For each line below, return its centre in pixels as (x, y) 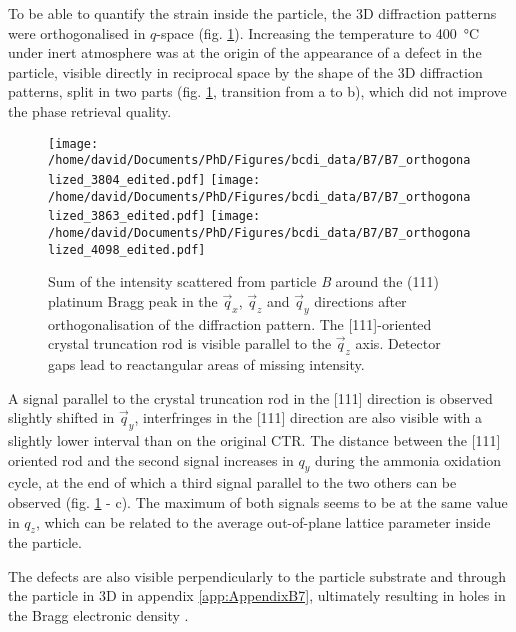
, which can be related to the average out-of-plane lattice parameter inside (263, 521)
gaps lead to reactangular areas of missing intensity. (206, 363)
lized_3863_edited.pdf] (127, 216)
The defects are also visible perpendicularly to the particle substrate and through (257, 575)
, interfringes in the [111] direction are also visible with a (308, 417)
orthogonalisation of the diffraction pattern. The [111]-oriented (240, 323)
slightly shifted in (61, 417)
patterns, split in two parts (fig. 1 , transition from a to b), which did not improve (257, 91)
